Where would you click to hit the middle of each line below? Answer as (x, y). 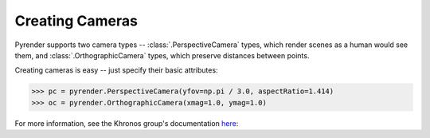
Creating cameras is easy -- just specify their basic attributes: (116, 70)
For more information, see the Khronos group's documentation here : (127, 123)
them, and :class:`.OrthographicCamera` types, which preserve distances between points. (162, 55)
